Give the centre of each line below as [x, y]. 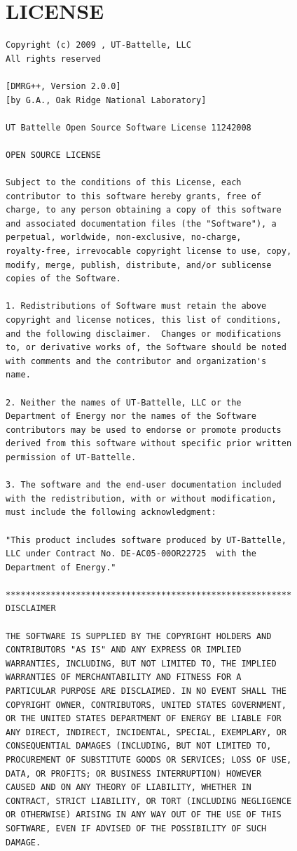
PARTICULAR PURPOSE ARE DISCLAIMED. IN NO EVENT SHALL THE [146, 691]
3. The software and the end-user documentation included [144, 485]
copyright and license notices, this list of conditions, [144, 320]
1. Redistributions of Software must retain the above [136, 306]
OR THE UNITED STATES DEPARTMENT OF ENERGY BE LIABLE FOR [144, 719]
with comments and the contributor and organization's [136, 361]
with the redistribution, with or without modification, [141, 498]
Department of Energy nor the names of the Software [131, 416]
